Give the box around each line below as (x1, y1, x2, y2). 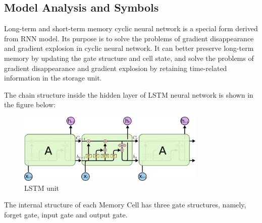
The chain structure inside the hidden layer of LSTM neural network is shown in (4, 89, 253, 100)
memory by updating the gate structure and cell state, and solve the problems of (4, 52, 254, 63)
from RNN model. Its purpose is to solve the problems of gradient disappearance (4, 33, 254, 43)
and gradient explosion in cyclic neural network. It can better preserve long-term (4, 43, 254, 53)
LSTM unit (24, 182, 60, 193)
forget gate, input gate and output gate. (4, 209, 128, 219)
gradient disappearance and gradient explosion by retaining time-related (4, 62, 227, 73)
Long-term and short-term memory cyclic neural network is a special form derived (4, 23, 258, 34)
